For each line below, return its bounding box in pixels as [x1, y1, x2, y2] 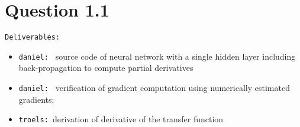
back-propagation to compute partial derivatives [18, 61, 193, 74]
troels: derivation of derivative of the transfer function [18, 113, 224, 125]
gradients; [18, 93, 54, 105]
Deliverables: [5, 33, 60, 42]
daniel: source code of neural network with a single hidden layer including [18, 50, 296, 62]
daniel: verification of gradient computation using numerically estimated [18, 82, 290, 94]
